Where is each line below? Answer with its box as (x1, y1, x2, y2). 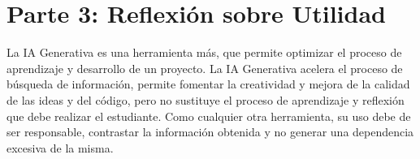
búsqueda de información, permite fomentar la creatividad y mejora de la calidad (6, 75, 410, 92)
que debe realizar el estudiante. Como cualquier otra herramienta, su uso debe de (6, 107, 411, 124)
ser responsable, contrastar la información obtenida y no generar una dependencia (6, 123, 414, 140)
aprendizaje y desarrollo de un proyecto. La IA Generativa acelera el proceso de (6, 59, 403, 76)
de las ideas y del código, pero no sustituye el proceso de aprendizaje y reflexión (6, 91, 405, 108)
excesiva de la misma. (6, 139, 114, 156)
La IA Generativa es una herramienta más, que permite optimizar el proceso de (6, 44, 402, 61)
